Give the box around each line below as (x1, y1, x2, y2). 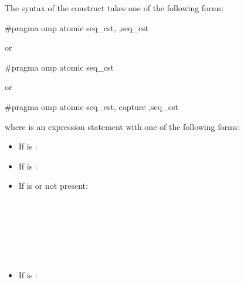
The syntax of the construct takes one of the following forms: (5, 2, 224, 14)
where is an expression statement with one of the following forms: (5, 120, 240, 132)
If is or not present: (18, 179, 88, 192)
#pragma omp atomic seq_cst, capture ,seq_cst (5, 100, 178, 112)
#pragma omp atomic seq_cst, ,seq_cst (5, 21, 149, 34)
